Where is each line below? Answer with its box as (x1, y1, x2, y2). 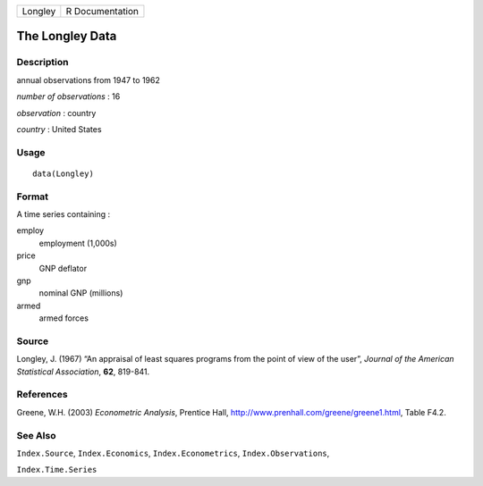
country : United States (16, 123, 102, 134)
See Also (16, 429, 56, 441)
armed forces (38, 313, 89, 323)
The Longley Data (16, 29, 117, 44)
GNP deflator (38, 263, 88, 273)
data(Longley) (32, 168, 94, 179)
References (16, 389, 68, 401)
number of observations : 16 (16, 91, 121, 102)
